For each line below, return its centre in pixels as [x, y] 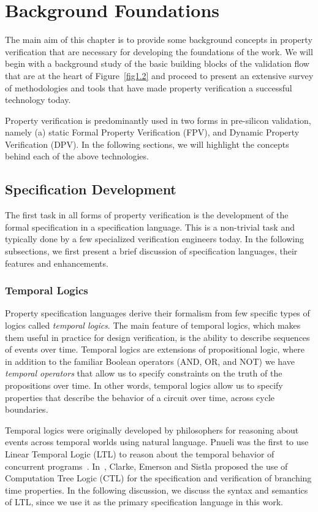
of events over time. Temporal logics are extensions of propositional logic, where [155, 349]
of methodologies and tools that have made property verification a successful [149, 87]
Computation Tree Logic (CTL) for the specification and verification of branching [158, 478]
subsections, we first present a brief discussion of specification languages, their [151, 251]
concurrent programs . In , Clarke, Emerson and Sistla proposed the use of [146, 466]
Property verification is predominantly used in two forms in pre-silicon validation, [158, 120]
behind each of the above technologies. [77, 156]
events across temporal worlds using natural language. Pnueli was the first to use [157, 442]
